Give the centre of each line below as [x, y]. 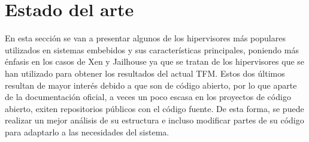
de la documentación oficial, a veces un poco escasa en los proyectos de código [148, 97]
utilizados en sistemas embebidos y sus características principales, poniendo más [152, 49]
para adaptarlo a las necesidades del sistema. [87, 132]
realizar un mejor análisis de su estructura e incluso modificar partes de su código [154, 120]
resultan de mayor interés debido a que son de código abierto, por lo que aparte [151, 85]
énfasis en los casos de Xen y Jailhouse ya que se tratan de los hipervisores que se [155, 61]
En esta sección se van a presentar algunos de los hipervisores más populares [145, 38]
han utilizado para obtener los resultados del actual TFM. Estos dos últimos [145, 73]
